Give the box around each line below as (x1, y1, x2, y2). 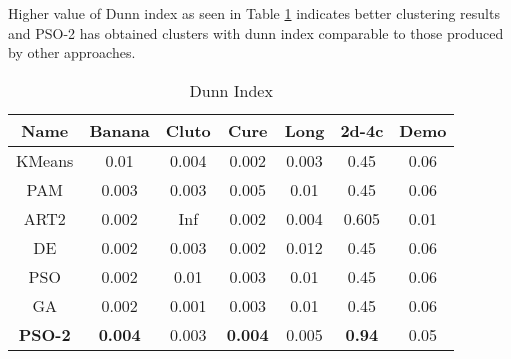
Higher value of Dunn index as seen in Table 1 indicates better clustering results (8, 3, 500, 23)
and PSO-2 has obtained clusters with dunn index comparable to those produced (8, 22, 504, 43)
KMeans (16, 148, 74, 172)
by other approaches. (8, 42, 136, 63)
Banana (89, 118, 150, 142)
